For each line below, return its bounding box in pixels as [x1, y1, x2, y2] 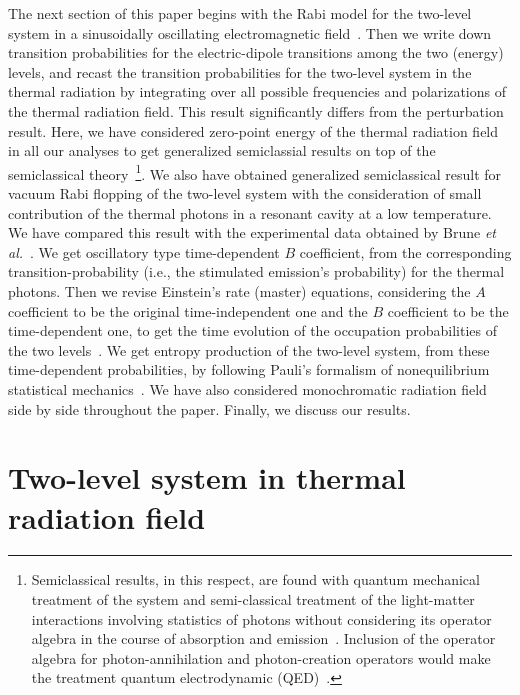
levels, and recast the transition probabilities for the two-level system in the [8, 61, 472, 82]
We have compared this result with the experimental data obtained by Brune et [8, 222, 496, 243]
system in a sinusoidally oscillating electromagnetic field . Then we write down [8, 22, 492, 43]
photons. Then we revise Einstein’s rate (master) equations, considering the [8, 280, 471, 301]
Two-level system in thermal [8, 457, 406, 498]
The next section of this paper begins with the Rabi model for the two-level [8, 3, 472, 23]
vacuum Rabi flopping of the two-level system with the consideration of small [8, 183, 482, 203]
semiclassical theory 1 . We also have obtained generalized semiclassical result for [8, 160, 502, 184]
